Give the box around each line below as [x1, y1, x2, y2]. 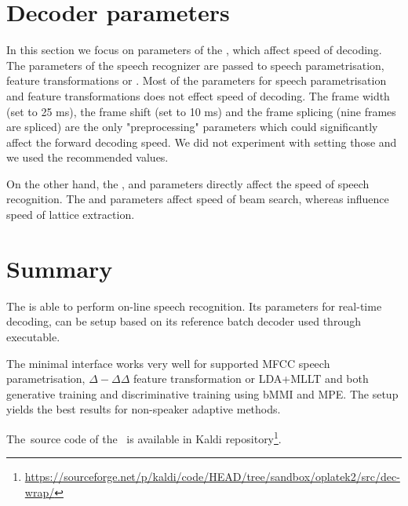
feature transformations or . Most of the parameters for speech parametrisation [6, 72, 387, 89]
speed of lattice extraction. [6, 206, 135, 223]
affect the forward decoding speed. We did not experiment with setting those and [6, 133, 397, 150]
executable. [6, 328, 60, 344]
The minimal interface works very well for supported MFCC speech [6, 355, 330, 371]
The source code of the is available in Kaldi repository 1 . [6, 428, 282, 446]
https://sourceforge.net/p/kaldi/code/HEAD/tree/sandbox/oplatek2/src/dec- [24, 468, 400, 485]
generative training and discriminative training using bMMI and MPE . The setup [6, 385, 399, 402]
